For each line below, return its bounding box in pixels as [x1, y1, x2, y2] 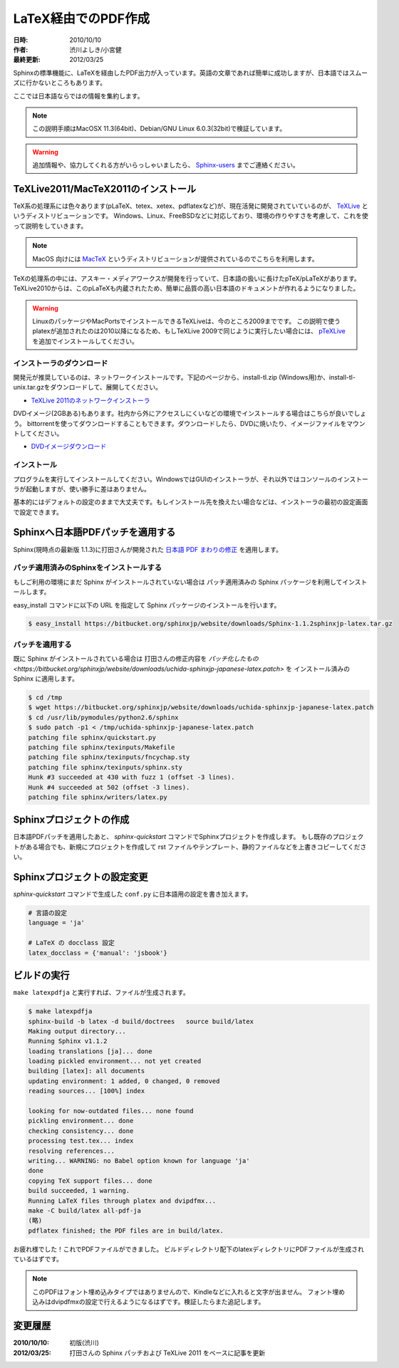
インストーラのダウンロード [13, 358, 108, 368]
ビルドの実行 [13, 969, 70, 982]
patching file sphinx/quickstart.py [28, 733, 157, 741]
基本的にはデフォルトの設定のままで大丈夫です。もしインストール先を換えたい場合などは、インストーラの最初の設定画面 [13, 498, 368, 506]
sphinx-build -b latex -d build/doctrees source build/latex [28, 1017, 254, 1025]
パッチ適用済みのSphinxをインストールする [13, 563, 162, 573]
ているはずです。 [13, 1255, 63, 1263]
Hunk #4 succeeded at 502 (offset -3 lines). [28, 783, 190, 791]
